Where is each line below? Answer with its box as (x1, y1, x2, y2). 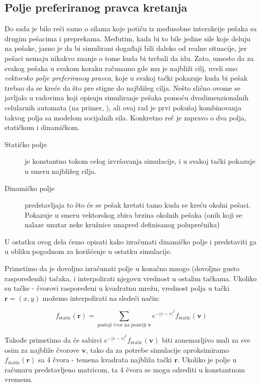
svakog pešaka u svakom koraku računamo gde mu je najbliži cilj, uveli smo (5, 62, 238, 73)
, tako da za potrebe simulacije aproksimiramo (86, 344, 229, 355)
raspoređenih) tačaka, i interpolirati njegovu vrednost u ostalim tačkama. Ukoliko (5, 273, 257, 283)
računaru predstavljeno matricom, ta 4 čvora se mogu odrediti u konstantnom (5, 364, 245, 374)
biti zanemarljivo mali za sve (162, 334, 250, 345)
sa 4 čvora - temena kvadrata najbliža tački (38, 354, 172, 365)
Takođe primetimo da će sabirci (5, 334, 102, 345)
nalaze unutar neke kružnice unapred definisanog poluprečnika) (25, 219, 220, 230)
